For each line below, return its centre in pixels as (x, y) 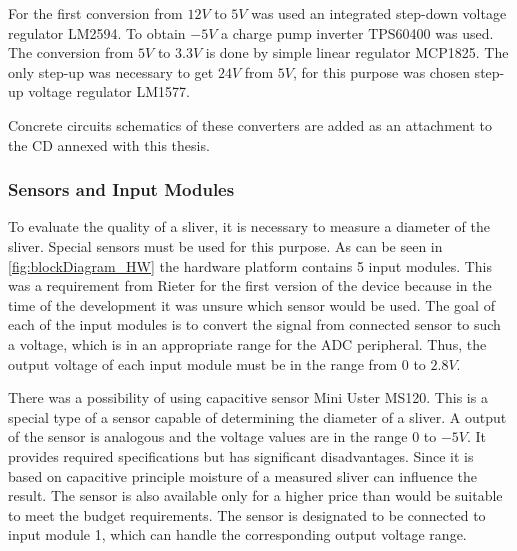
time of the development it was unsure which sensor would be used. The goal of (251, 304)
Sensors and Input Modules (121, 189)
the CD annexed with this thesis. (109, 144)
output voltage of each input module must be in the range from (203, 363)
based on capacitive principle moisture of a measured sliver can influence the (243, 475)
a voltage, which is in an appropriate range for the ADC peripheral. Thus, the (247, 343)
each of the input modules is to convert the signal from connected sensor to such (254, 324)
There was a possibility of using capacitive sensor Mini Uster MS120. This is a (248, 397)
